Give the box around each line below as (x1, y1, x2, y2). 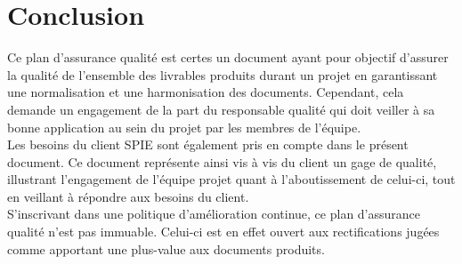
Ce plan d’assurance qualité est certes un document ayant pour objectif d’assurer (7, 48, 449, 67)
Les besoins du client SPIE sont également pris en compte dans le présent (7, 135, 409, 154)
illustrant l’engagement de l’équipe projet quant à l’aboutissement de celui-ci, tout (7, 170, 456, 188)
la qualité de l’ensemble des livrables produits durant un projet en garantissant (7, 65, 438, 84)
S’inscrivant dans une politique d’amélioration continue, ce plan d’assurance (7, 204, 421, 223)
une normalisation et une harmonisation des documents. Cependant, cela (7, 83, 404, 101)
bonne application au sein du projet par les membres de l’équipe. (7, 117, 361, 136)
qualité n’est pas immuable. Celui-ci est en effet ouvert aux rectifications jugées (7, 222, 440, 241)
